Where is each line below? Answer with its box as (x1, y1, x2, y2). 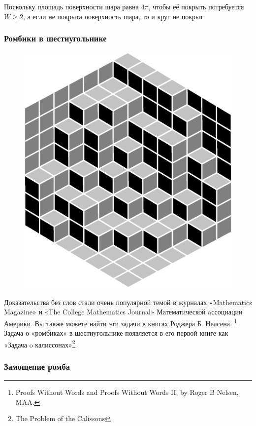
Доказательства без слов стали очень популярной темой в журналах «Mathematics (4, 297, 252, 307)
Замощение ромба (4, 360, 70, 372)
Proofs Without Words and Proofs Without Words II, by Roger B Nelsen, (15, 387, 239, 397)
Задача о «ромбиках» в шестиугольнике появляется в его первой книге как (4, 328, 228, 338)
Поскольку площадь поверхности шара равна (4, 1, 139, 11)
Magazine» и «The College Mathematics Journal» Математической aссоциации (4, 307, 243, 317)
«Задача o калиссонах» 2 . (4, 338, 77, 349)
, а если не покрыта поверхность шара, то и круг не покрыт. (23, 11, 205, 21)
